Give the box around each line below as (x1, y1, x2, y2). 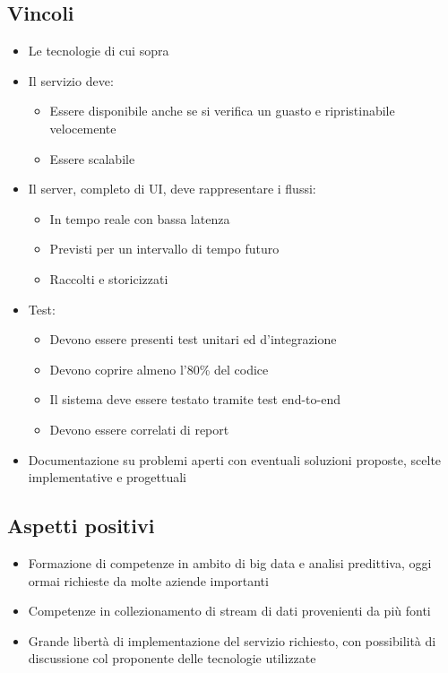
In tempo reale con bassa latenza (49, 209, 230, 228)
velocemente (49, 118, 116, 137)
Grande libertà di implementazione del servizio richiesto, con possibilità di (28, 631, 436, 650)
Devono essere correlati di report (49, 419, 229, 438)
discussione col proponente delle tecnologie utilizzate (28, 649, 316, 668)
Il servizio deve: (28, 71, 114, 90)
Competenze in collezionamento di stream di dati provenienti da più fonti (28, 601, 431, 620)
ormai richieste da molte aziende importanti (28, 571, 269, 590)
